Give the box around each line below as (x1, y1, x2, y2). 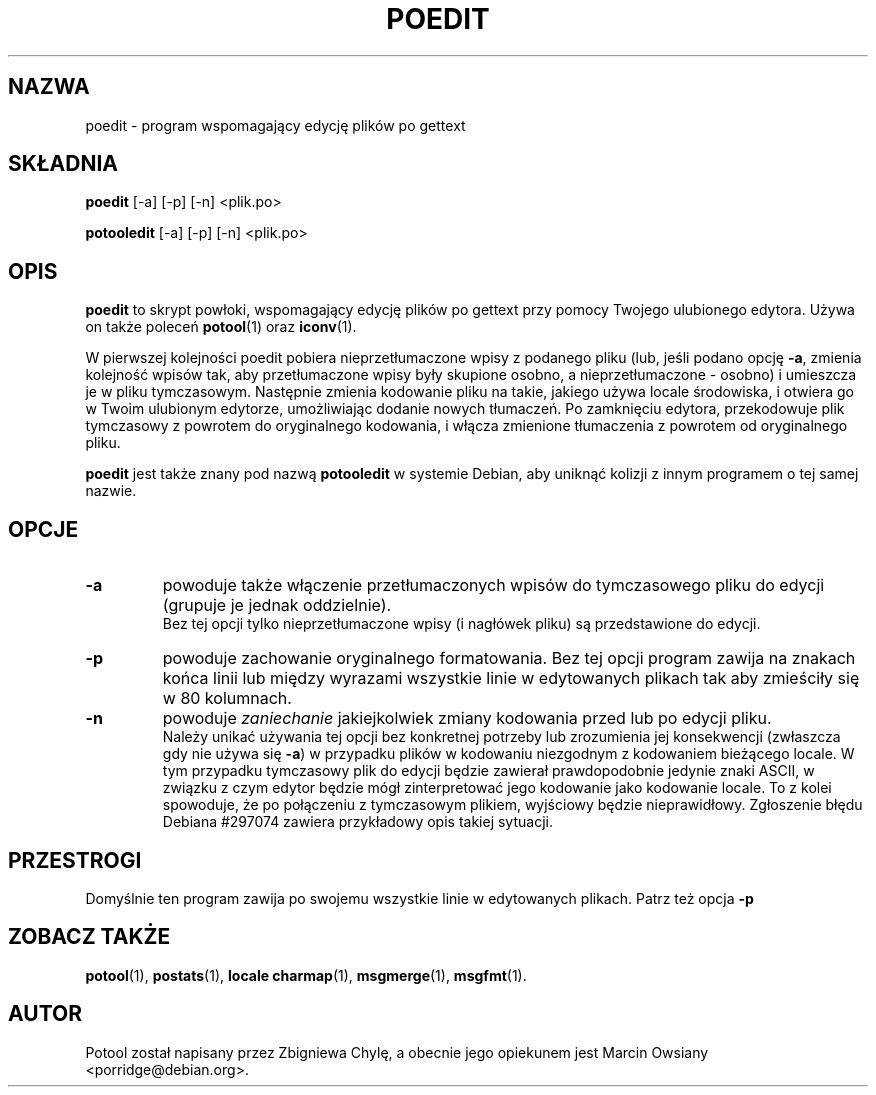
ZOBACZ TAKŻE (8, 924, 171, 950)
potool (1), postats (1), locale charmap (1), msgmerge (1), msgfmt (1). (85, 966, 527, 984)
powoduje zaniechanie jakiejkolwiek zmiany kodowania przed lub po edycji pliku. (162, 708, 772, 729)
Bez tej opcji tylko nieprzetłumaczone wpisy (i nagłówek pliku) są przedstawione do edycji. (162, 615, 761, 633)
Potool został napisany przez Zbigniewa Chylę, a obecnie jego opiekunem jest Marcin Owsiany (85, 1043, 709, 1061)
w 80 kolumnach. (162, 688, 292, 709)
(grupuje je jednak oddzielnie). (162, 595, 392, 616)
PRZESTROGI (8, 847, 142, 873)
